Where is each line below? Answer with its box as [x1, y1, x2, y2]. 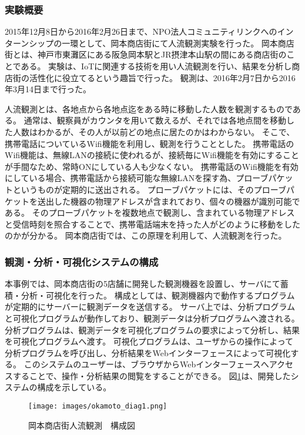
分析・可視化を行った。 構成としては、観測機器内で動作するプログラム [21, 289, 295, 301]
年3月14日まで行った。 [5, 83, 91, 95]
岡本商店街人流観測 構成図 [28, 419, 135, 431]
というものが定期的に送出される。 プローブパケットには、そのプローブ [12, 183, 286, 195]
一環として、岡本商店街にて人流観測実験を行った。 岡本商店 [62, 36, 294, 49]
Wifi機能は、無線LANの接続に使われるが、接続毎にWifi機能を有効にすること [5, 149, 300, 161]
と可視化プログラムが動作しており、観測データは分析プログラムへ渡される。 [5, 312, 300, 324]
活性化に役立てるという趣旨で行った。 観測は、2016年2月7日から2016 [29, 71, 296, 83]
